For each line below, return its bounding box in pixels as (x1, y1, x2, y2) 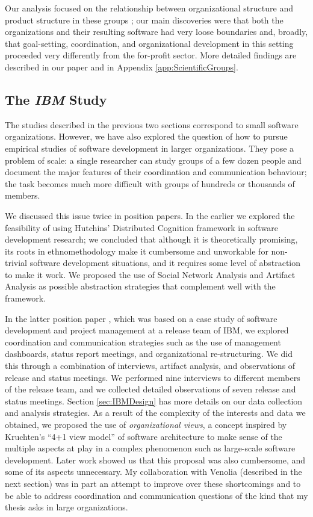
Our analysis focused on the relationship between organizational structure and (5, 2, 293, 14)
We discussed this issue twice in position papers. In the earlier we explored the (5, 209, 295, 221)
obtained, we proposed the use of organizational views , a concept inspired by (5, 418, 287, 431)
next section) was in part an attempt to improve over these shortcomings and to (5, 477, 301, 489)
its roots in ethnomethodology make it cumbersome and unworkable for (5, 244, 268, 257)
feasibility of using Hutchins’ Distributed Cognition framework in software (5, 221, 278, 234)
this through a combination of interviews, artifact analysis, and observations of (5, 359, 296, 372)
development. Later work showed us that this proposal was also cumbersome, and (5, 453, 306, 466)
